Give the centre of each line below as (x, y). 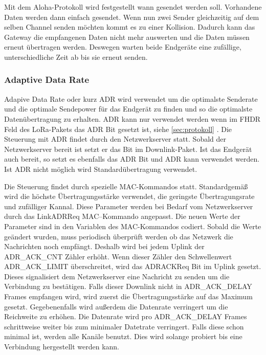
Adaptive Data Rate (47, 80)
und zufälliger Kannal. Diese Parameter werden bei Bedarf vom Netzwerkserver (129, 206)
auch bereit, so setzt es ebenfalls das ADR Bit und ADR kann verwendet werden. (132, 159)
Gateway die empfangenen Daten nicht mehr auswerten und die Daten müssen (127, 37)
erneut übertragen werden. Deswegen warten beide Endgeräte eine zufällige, (123, 47)
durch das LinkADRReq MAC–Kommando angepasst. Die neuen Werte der (122, 216)
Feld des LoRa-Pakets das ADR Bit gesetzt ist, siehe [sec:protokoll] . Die (118, 129)
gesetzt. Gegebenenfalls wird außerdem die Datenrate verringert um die (116, 306)
